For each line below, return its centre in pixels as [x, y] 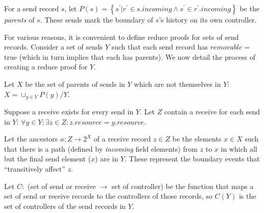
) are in [107, 159]
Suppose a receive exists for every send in [69, 112]
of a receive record [122, 139]
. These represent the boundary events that [192, 159]
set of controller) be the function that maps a [183, 186]
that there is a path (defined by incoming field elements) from [101, 148]
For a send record [31, 8]
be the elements [197, 139]
